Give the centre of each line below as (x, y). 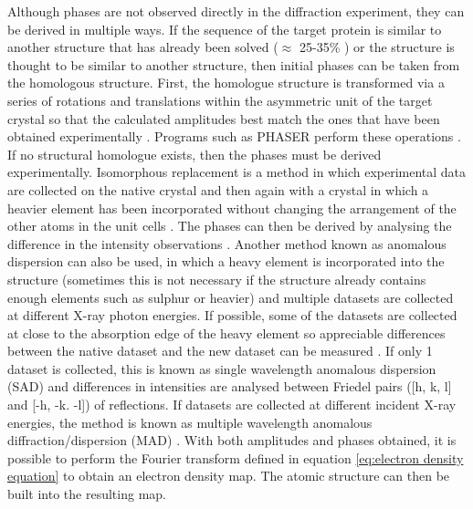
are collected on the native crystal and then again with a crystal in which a (218, 189)
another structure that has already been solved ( (143, 47)
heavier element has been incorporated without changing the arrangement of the (232, 208)
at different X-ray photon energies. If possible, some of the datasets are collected (232, 315)
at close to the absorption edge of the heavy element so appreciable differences (226, 332)
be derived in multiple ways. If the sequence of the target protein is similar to (225, 29)
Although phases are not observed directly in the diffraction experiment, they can (236, 11)
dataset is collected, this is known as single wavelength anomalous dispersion (222, 368)
